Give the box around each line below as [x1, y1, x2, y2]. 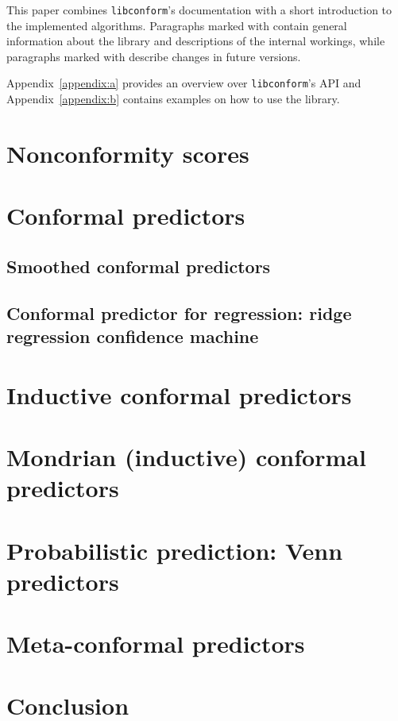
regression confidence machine [6, 324, 259, 348]
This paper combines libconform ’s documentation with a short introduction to [6, 2, 392, 17]
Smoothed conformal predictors [6, 253, 271, 278]
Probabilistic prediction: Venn [6, 534, 343, 566]
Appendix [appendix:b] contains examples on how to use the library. [6, 91, 340, 107]
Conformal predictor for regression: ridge [6, 300, 352, 325]
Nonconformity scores [6, 137, 249, 169]
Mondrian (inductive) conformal [6, 440, 366, 472]
